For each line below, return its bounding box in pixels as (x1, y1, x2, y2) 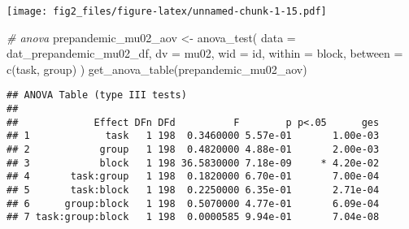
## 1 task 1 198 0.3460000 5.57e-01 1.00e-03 (7, 130, 380, 142)
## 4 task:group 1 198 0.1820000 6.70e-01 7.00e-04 (7, 171, 380, 183)
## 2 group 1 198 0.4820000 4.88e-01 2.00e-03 (7, 144, 380, 156)
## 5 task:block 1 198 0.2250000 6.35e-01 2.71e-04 (7, 184, 380, 197)
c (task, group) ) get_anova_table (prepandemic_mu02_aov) (7, 60, 307, 77)
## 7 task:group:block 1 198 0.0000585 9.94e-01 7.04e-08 (7, 211, 380, 223)
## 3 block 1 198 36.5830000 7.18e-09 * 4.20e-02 (7, 157, 380, 169)
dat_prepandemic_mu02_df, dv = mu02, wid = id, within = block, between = (7, 45, 403, 62)
